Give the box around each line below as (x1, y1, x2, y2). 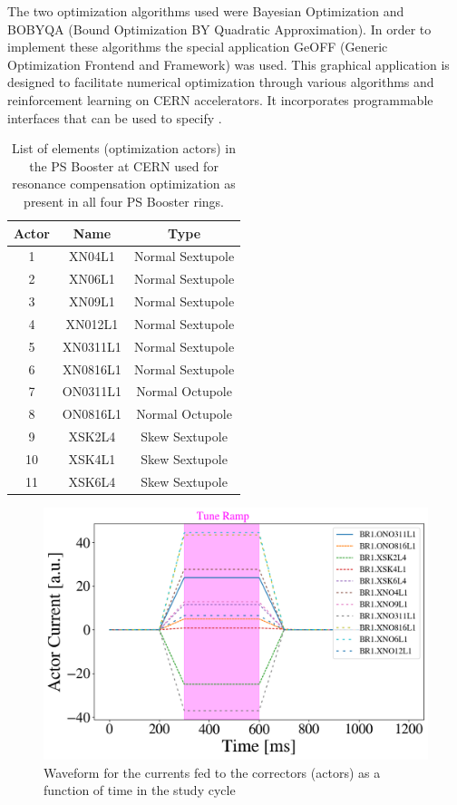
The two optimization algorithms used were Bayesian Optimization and (7, 2, 404, 20)
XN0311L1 (63, 336, 122, 355)
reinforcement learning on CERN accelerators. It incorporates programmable (7, 90, 433, 109)
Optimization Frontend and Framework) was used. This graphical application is (7, 54, 450, 73)
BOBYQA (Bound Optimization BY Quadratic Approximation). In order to (7, 19, 432, 38)
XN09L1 (69, 292, 115, 311)
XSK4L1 (68, 449, 116, 468)
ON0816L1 (62, 404, 122, 423)
